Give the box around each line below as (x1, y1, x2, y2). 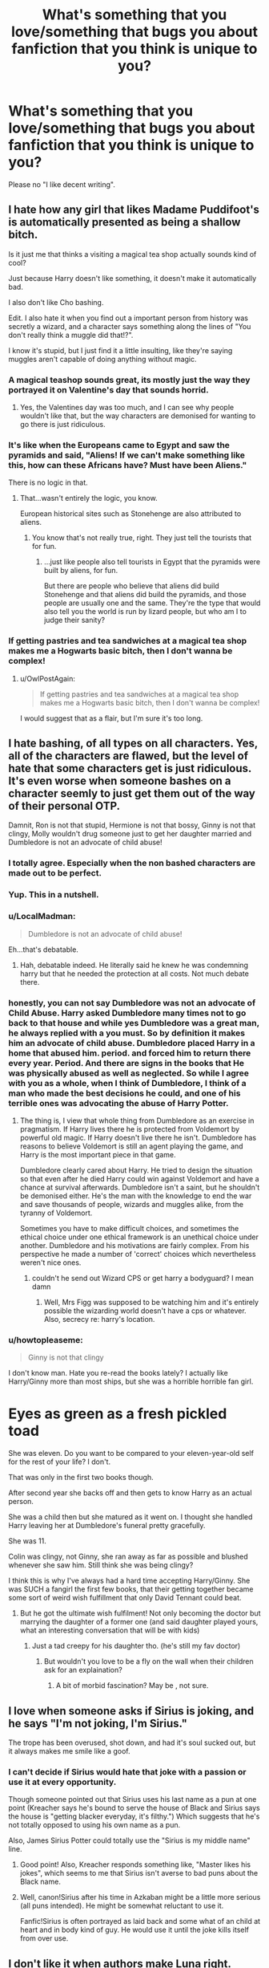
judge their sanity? (43, 616, 106, 625)
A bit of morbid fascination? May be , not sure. (55, 1681, 209, 1690)
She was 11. (8, 1536, 46, 1546)
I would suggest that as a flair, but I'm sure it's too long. (19, 713, 203, 723)
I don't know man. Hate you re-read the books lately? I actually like (8, 1368, 228, 1378)
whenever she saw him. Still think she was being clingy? (8, 1560, 194, 1570)
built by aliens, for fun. (43, 566, 118, 575)
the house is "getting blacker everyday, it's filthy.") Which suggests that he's (8, 1811, 260, 1821)
